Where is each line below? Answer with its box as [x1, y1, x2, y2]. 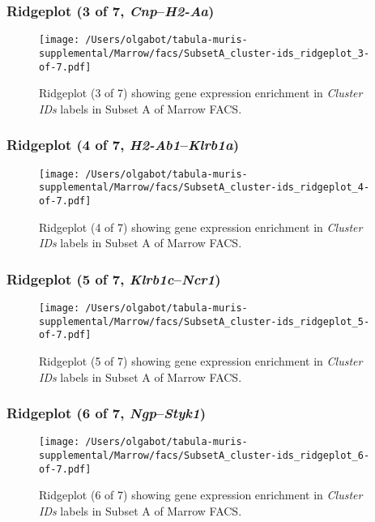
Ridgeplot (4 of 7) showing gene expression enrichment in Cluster [39, 218, 363, 235]
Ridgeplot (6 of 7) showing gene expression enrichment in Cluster [39, 486, 363, 503]
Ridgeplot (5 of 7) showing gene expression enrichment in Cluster [39, 352, 363, 369]
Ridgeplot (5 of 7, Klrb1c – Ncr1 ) [6, 268, 221, 289]
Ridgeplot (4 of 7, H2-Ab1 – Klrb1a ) [6, 135, 239, 155]
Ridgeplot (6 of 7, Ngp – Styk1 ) [6, 403, 207, 423]
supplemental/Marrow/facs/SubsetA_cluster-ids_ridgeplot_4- [39, 182, 370, 194]
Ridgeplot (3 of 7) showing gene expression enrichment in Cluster [39, 84, 363, 101]
